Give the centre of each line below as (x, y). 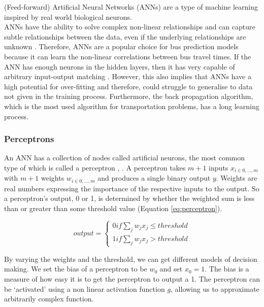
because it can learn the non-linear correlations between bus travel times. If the (128, 56)
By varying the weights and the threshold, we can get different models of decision (131, 259)
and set (171, 269)
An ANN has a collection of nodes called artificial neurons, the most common (125, 158)
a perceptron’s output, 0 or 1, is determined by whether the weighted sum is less (129, 198)
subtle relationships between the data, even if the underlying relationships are (125, 36)
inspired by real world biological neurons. (68, 16)
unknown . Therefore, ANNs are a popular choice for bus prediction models (121, 46)
